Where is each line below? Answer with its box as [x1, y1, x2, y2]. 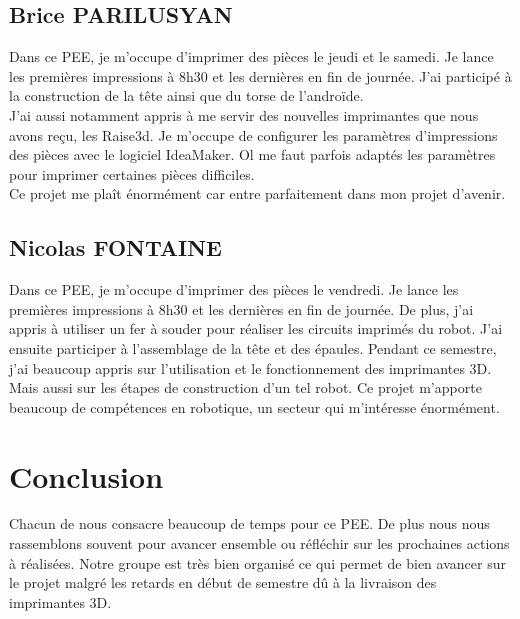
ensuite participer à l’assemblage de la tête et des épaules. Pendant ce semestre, [9, 337, 497, 358]
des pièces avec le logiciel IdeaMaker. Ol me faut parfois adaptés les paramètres [9, 144, 496, 165]
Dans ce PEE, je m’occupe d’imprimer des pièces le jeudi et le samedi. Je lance [9, 46, 494, 67]
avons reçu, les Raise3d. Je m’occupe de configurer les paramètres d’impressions [9, 124, 498, 145]
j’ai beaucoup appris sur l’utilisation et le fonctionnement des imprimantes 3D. [9, 357, 492, 378]
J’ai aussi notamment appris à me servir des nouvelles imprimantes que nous [9, 104, 479, 125]
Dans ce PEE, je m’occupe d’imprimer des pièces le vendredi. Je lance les [9, 279, 459, 300]
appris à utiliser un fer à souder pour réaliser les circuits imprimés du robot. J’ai [9, 318, 503, 339]
